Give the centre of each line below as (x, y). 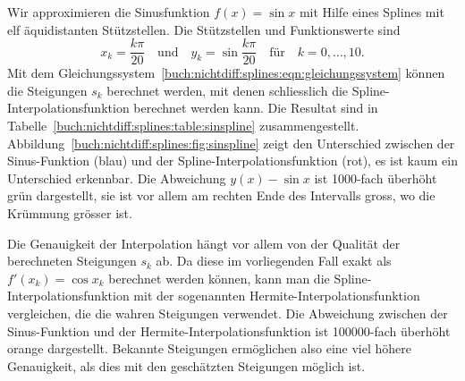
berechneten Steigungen (72, 261)
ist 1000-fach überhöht (376, 178)
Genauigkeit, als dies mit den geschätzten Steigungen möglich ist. (186, 365)
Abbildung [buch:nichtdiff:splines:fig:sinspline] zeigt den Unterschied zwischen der (231, 143)
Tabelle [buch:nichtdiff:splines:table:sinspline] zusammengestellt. (183, 126)
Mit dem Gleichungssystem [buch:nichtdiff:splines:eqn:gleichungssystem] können (226, 73)
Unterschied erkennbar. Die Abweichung (117, 178)
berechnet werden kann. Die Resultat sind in (256, 108)
